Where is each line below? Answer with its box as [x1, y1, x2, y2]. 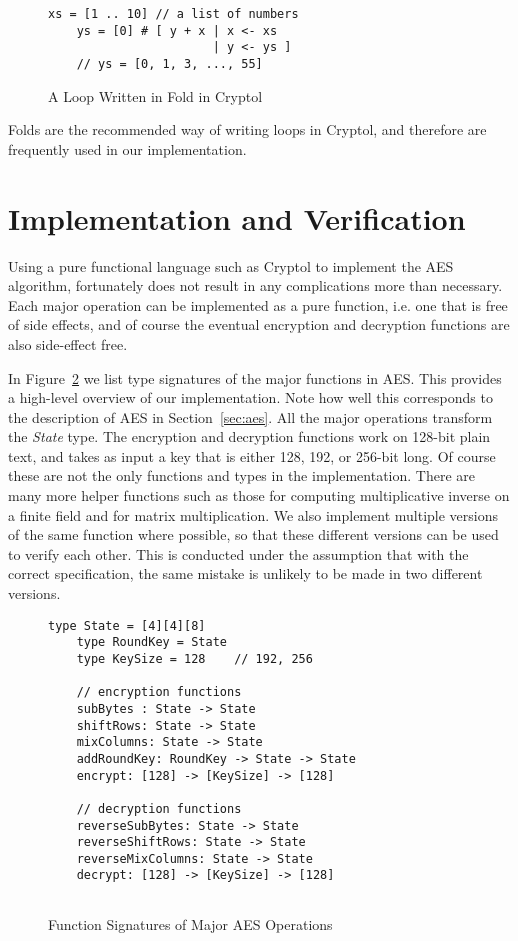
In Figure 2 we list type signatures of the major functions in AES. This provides [8, 367, 502, 388]
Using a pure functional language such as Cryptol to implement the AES [8, 255, 454, 276]
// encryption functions [76, 685, 242, 700]
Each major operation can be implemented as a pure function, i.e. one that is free [8, 294, 508, 315]
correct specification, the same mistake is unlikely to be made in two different [8, 563, 483, 584]
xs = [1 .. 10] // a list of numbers [48, 7, 299, 21]
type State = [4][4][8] [48, 618, 206, 633]
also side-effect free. [8, 333, 128, 354]
